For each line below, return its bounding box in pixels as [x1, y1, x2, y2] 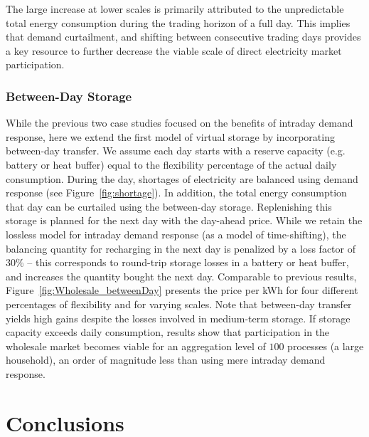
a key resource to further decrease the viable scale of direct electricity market [6, 43, 342, 58]
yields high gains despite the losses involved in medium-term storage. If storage [6, 310, 351, 325]
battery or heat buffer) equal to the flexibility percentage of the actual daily [6, 157, 337, 172]
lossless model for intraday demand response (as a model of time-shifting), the [6, 226, 346, 241]
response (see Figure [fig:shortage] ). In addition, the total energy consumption [6, 185, 347, 200]
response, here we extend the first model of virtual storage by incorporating [6, 129, 335, 144]
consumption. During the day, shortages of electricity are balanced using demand [6, 171, 358, 186]
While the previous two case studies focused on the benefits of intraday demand [6, 115, 353, 130]
